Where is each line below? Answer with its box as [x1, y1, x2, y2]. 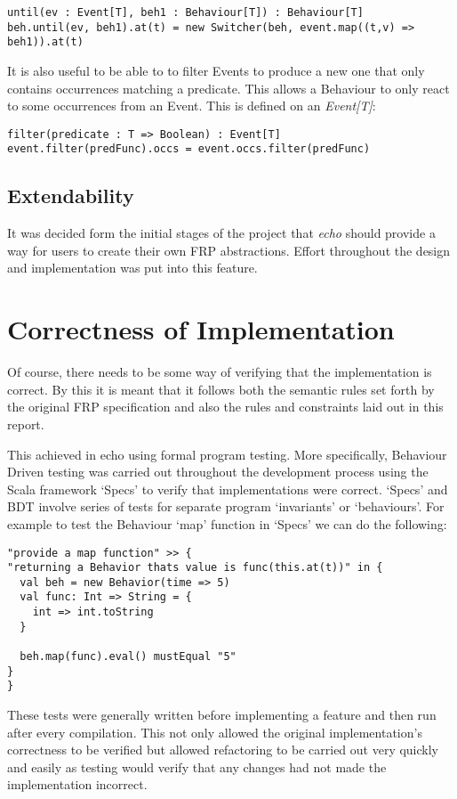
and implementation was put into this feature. [7, 258, 258, 277]
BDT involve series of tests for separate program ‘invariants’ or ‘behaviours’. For [7, 497, 445, 516]
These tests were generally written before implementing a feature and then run [7, 705, 437, 724]
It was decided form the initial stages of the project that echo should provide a [7, 224, 436, 242]
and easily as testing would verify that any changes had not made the [7, 757, 387, 776]
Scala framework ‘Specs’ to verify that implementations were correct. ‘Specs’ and [7, 479, 448, 498]
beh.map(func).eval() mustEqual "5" [20, 650, 237, 664]
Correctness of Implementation [7, 311, 395, 347]
